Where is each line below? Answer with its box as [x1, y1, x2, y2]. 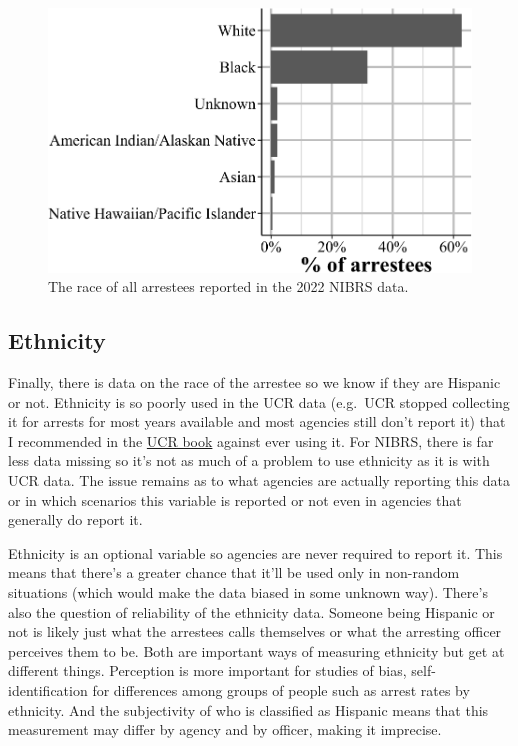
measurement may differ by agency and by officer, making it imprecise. [8, 719, 442, 740]
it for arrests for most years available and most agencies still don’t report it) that [8, 411, 506, 432]
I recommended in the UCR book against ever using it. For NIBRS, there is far [8, 430, 494, 451]
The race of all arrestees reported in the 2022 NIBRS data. [48, 276, 409, 297]
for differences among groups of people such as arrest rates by [92, 680, 470, 700]
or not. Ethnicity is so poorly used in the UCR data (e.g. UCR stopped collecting [8, 391, 510, 412]
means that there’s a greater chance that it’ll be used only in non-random [8, 562, 460, 583]
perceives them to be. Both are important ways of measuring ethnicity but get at [8, 640, 505, 661]
